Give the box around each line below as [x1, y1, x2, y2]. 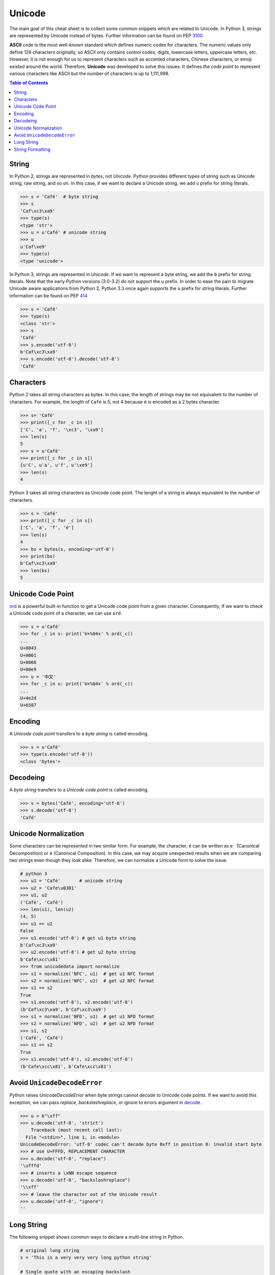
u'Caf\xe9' [20, 244, 47, 249]
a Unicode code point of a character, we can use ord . [9, 610, 122, 617]
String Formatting [14, 146, 51, 152]
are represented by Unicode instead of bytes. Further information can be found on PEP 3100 [9, 32, 203, 38]
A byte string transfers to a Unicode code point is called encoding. [9, 787, 149, 793]
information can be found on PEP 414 [9, 292, 88, 298]
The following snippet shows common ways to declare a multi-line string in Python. [9, 1234, 184, 1240]
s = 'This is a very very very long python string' [20, 1255, 152, 1261]
